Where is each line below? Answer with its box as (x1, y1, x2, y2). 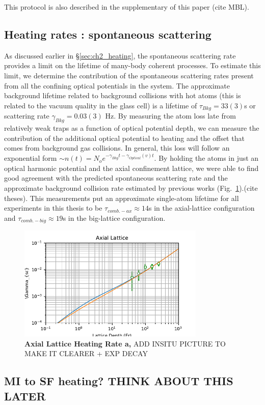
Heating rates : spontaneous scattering (4, 26, 211, 42)
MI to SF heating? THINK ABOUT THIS (4, 373, 233, 389)
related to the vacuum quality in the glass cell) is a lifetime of (4, 100, 197, 110)
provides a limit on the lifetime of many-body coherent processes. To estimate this (4, 60, 261, 71)
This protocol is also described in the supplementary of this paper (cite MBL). (4, 2, 249, 12)
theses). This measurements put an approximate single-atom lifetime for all (4, 192, 239, 203)
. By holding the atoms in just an (154, 153, 259, 163)
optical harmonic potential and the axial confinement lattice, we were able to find (4, 162, 259, 173)
